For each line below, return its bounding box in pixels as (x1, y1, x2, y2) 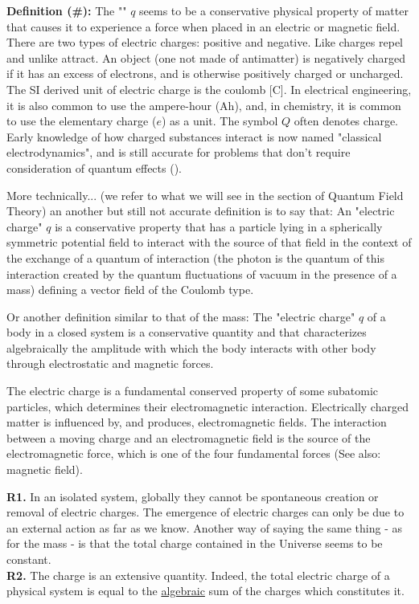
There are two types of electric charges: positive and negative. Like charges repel (6, 34, 403, 51)
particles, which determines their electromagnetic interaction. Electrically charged (6, 398, 409, 414)
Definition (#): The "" (6, 2, 127, 18)
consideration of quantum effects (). (6, 159, 182, 176)
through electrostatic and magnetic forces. (6, 355, 214, 372)
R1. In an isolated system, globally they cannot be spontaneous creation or (6, 488, 379, 504)
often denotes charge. (294, 112, 398, 129)
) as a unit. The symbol (161, 112, 278, 129)
